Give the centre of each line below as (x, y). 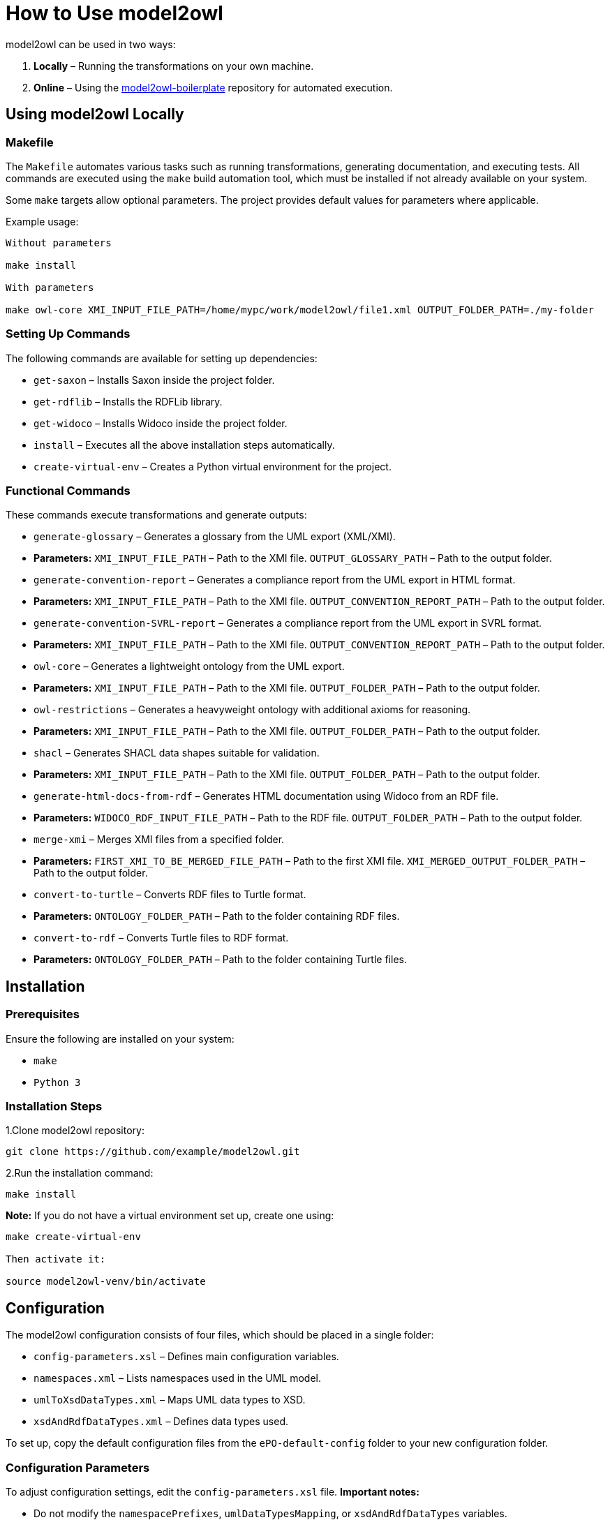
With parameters (50, 287)
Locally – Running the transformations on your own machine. (174, 66)
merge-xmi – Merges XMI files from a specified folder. (159, 840)
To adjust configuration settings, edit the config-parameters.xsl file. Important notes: (213, 1492)
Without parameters (59, 243)
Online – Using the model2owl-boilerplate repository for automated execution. (213, 87)
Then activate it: (56, 1259)
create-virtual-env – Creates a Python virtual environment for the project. (213, 466)
